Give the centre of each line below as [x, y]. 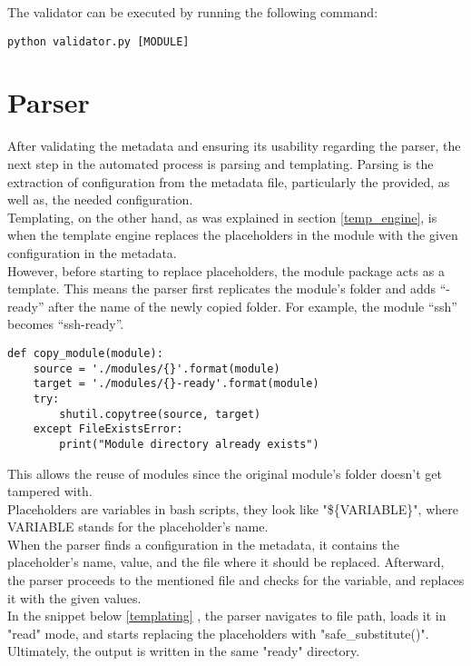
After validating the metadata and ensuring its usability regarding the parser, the [234, 146]
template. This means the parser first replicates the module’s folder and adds [222, 288]
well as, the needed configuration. [100, 199]
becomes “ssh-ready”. [66, 324]
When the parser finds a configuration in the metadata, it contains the [204, 544]
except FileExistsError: [108, 429]
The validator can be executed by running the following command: [193, 12]
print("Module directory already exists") [189, 444]
